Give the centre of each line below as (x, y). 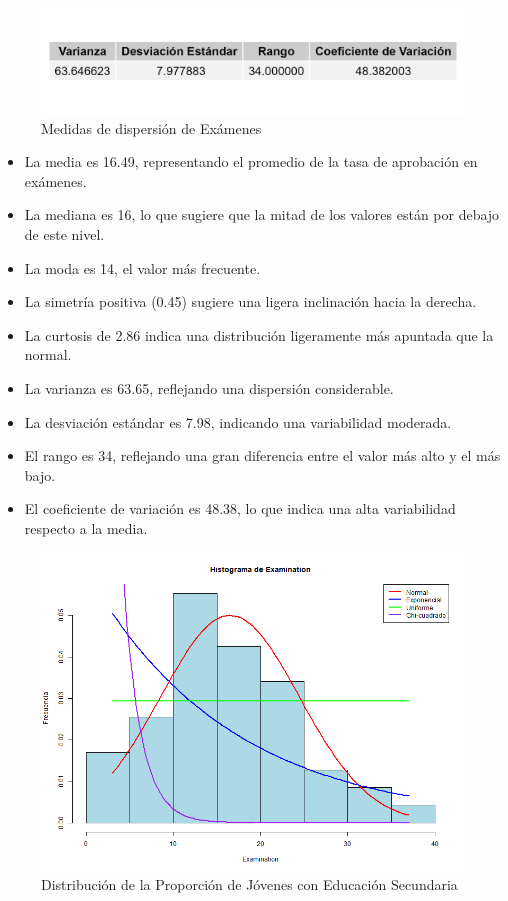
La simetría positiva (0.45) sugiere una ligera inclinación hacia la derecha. (250, 301)
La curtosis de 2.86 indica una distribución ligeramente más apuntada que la (259, 334)
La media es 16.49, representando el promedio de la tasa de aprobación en (251, 161)
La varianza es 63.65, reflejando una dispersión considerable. (209, 387)
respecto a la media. (86, 527)
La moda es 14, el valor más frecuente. (142, 267)
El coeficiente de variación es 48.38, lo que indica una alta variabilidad (240, 508)
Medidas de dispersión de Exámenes (151, 127)
